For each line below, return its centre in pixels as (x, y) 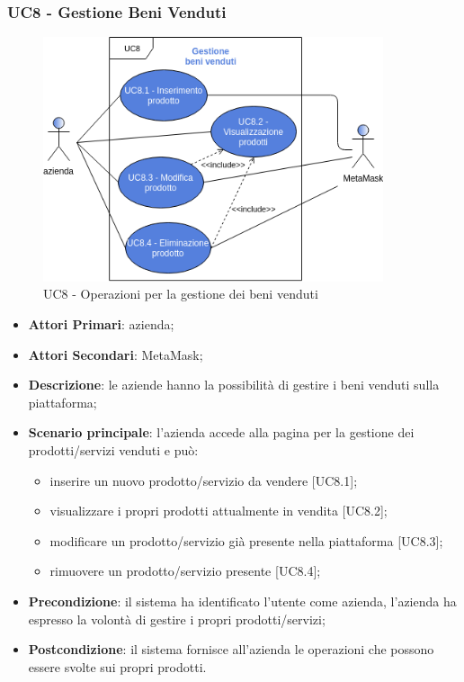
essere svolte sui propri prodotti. (117, 666)
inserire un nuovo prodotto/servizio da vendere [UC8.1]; (204, 480)
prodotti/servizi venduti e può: (113, 449)
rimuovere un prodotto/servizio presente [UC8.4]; (185, 571)
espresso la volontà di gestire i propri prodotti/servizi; (177, 619)
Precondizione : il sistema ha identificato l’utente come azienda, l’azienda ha (242, 601)
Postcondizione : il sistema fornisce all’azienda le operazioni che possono (231, 649)
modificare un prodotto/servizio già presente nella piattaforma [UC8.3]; (246, 540)
